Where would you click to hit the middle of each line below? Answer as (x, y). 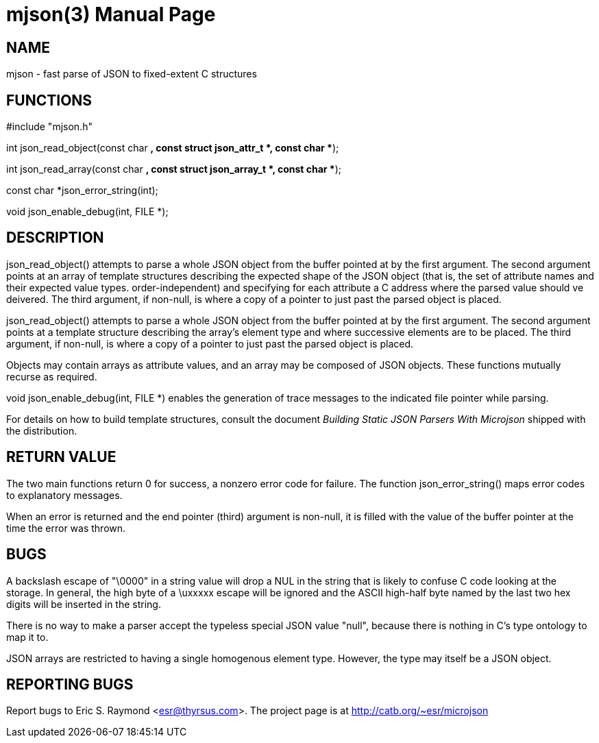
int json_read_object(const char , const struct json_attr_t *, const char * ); (173, 148)
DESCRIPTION (55, 238)
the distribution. (42, 430)
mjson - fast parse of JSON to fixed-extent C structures (132, 74)
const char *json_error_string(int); (82, 191)
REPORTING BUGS (70, 684)
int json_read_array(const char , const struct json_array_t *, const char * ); (174, 169)
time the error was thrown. (66, 528)
